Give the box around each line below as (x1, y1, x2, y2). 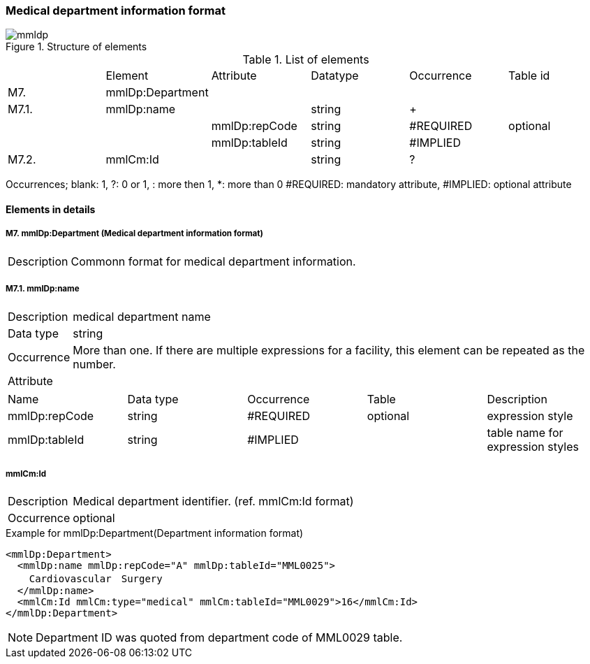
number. (73, 356, 116, 371)
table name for (487, 425, 563, 440)
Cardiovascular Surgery (29, 573, 163, 585)
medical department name (73, 309, 211, 324)
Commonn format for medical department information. (71, 254, 356, 268)
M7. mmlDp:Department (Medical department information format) (6, 229, 263, 239)
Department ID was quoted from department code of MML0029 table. (36, 630, 403, 645)
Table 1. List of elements (242, 52, 369, 67)
